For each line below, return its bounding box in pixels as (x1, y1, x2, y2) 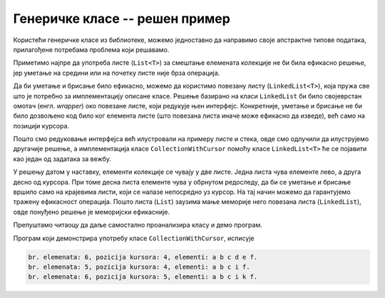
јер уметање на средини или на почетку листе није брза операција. (13, 68, 220, 77)
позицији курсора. (13, 121, 70, 130)
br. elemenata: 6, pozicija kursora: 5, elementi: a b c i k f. (28, 273, 258, 281)
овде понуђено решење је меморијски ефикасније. (13, 207, 170, 216)
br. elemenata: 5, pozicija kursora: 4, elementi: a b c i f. (28, 262, 250, 271)
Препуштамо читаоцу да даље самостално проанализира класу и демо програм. (13, 221, 263, 230)
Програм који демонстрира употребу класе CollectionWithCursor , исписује (13, 234, 255, 242)
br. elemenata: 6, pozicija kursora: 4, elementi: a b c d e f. (28, 253, 258, 261)
